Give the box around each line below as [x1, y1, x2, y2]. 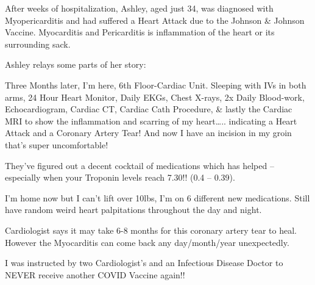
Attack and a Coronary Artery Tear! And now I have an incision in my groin [5, 126, 292, 139]
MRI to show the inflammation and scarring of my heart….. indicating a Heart [5, 114, 297, 127]
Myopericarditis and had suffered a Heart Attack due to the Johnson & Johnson [5, 13, 305, 26]
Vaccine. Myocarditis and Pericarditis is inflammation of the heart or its [5, 26, 275, 38]
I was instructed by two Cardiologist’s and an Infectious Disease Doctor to [5, 256, 283, 269]
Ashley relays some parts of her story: [5, 58, 146, 71]
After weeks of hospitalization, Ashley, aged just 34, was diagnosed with [5, 2, 274, 14]
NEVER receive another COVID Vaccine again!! [5, 268, 185, 281]
